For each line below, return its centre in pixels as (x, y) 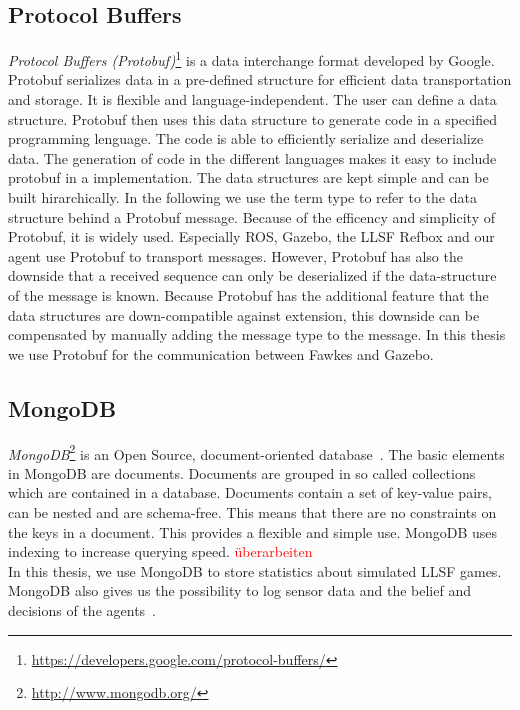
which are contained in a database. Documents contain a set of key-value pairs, (250, 492)
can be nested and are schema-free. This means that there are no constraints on (252, 512)
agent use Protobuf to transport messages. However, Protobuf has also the (235, 255)
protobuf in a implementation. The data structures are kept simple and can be (248, 177)
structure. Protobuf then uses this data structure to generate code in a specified (252, 118)
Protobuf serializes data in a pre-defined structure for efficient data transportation (260, 79)
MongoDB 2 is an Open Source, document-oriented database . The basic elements (256, 452)
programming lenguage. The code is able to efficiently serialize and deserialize (246, 138)
